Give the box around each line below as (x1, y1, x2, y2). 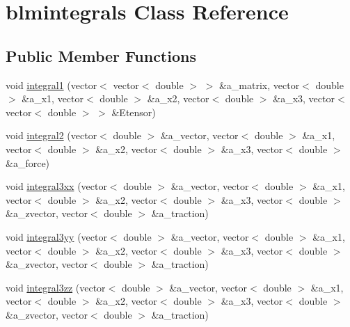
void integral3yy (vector (6, 229, 107, 244)
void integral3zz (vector (6, 280, 106, 294)
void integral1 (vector (6, 77, 97, 92)
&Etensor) (111, 104, 156, 119)
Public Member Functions (6, 45, 196, 66)
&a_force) (6, 155, 50, 170)
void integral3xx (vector (6, 179, 107, 193)
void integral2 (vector (6, 128, 97, 143)
